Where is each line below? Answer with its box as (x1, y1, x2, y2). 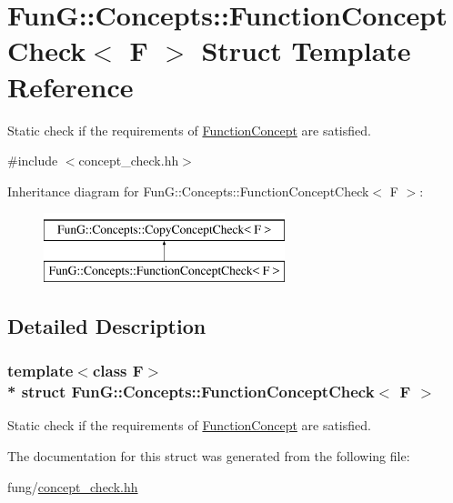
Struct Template (201, 32, 411, 69)
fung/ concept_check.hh (7, 477, 138, 496)
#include (7, 151, 58, 170)
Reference (7, 67, 134, 105)
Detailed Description (7, 311, 206, 339)
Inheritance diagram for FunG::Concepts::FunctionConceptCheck (7, 181, 369, 200)
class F (92, 359, 144, 382)
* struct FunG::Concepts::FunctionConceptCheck (7, 380, 375, 403)
